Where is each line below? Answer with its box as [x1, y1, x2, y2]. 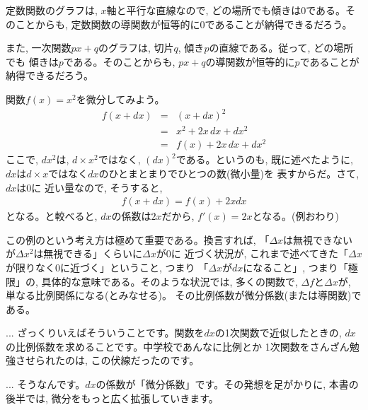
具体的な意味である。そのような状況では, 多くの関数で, [41, 274, 298, 288]
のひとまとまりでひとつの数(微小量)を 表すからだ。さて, [98, 165, 360, 180]
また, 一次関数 [6, 40, 71, 55]
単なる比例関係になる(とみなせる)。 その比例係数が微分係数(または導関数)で [6, 288, 362, 303]
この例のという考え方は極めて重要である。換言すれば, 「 [6, 232, 270, 247]
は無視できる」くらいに [33, 246, 143, 261]
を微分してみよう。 [76, 91, 165, 106]
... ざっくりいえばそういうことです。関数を [6, 325, 205, 340]
